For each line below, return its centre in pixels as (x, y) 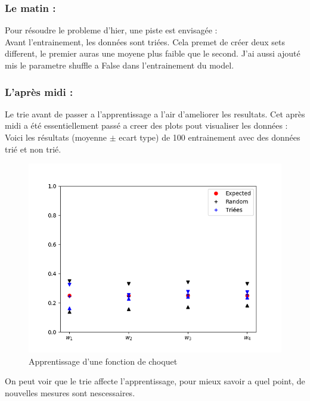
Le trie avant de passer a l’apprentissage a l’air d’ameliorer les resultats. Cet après (155, 114)
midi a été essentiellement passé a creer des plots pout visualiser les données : (146, 125)
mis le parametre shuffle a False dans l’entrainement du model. (120, 65)
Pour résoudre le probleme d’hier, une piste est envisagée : (111, 30)
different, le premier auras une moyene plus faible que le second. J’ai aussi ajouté (153, 53)
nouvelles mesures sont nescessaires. (70, 392)
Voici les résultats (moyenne (56, 137)
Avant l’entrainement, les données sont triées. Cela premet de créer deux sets (145, 41)
